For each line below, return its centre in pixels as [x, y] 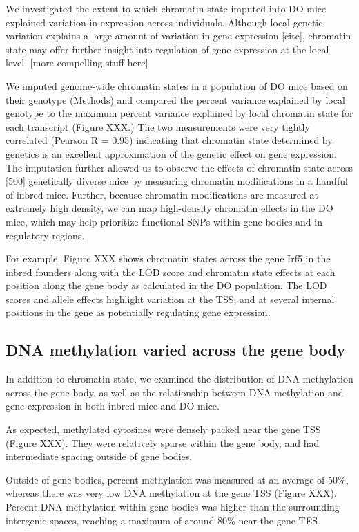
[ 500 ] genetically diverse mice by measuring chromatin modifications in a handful [177, 181]
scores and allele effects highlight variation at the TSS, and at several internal [170, 299]
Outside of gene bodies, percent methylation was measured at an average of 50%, [177, 479]
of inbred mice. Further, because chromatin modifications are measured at [162, 194]
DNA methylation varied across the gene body [176, 350]
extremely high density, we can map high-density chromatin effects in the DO [169, 208]
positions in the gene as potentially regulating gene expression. [138, 312]
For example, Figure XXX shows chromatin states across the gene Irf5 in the [168, 258]
